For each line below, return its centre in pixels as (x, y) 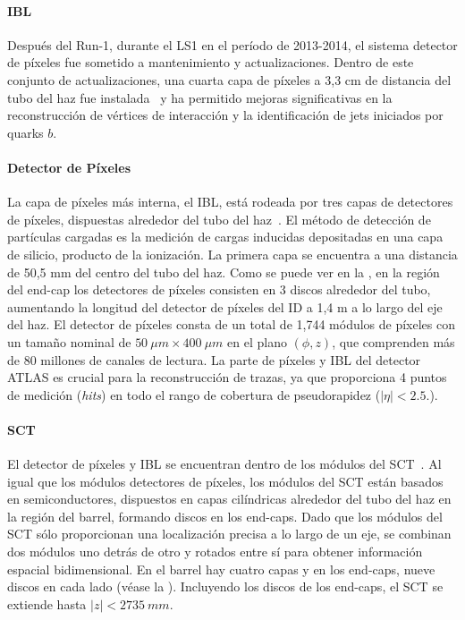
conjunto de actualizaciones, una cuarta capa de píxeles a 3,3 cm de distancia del (229, 79)
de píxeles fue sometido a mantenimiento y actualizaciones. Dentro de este (211, 62)
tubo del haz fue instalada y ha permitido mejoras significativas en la (200, 97)
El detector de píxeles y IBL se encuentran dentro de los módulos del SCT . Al (224, 464)
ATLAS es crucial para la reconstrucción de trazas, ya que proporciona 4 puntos (227, 377)
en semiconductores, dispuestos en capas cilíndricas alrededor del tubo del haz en (229, 499)
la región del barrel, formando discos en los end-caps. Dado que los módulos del (225, 516)
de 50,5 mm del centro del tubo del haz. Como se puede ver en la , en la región (224, 272)
